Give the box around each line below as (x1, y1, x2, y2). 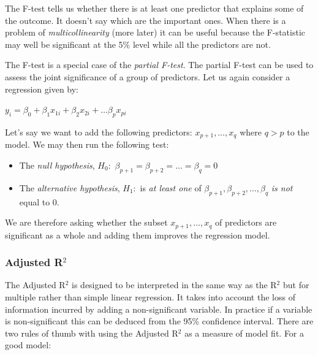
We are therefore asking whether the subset (5, 216, 168, 229)
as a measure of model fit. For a (184, 326, 305, 339)
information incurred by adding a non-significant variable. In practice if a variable (5, 302, 312, 315)
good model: (5, 338, 51, 351)
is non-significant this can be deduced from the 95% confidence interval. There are (5, 315, 314, 327)
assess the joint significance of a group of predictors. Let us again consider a (5, 70, 290, 83)
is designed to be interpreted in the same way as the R (72, 278, 277, 291)
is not (271, 181, 293, 194)
